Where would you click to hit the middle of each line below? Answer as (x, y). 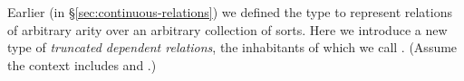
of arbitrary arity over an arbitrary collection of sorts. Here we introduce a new (227, 29)
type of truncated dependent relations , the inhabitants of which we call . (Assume (232, 47)
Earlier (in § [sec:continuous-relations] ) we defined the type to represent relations (230, 12)
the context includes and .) (82, 64)
